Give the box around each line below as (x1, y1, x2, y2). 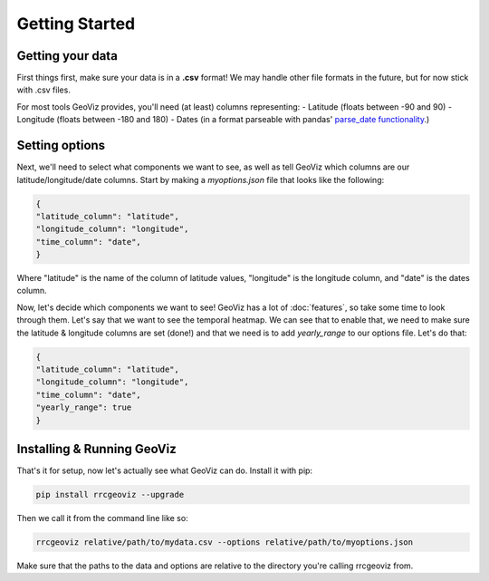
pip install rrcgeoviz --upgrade (35, 489, 185, 500)
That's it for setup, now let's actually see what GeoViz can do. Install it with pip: (16, 465, 312, 476)
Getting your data (16, 48, 118, 63)
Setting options (16, 138, 106, 153)
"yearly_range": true (35, 402, 132, 412)
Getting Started (16, 14, 136, 34)
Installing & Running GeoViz (16, 441, 177, 457)
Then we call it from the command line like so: (16, 513, 189, 524)
